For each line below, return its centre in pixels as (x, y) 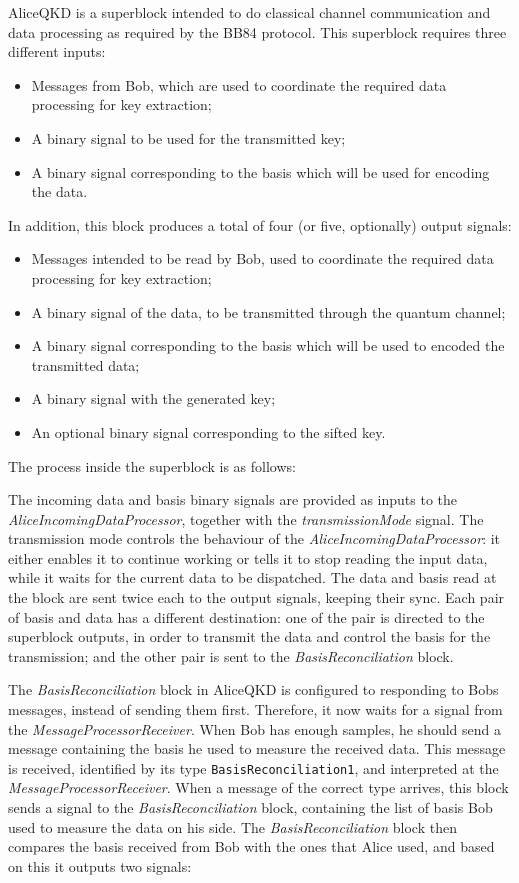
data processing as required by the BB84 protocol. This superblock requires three (257, 31)
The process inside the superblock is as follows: (152, 465)
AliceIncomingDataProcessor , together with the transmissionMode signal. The (246, 518)
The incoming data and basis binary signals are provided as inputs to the (232, 499)
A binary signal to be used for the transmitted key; (188, 137)
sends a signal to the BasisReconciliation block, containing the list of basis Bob (250, 807)
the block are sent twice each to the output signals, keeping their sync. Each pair (256, 597)
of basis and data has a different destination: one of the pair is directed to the (246, 616)
